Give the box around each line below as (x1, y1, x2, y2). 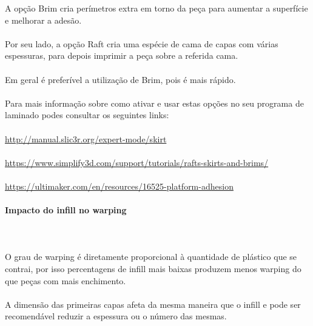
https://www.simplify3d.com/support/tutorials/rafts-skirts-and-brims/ (5, 156, 269, 168)
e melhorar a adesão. (5, 13, 82, 26)
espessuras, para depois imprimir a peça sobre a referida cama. (5, 49, 238, 62)
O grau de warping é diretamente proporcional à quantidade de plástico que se (5, 250, 297, 263)
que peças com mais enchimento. (5, 274, 126, 287)
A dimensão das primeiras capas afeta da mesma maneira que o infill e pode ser (5, 298, 301, 310)
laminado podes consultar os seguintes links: (5, 108, 169, 121)
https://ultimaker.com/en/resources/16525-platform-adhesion (5, 179, 234, 192)
